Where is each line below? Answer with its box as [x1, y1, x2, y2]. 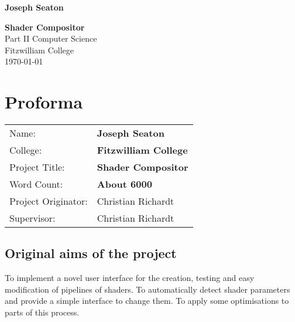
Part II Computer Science [5, 32, 97, 45]
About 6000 [97, 177, 152, 191]
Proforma [5, 90, 83, 114]
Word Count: [9, 177, 63, 191]
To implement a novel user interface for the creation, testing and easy [5, 272, 255, 284]
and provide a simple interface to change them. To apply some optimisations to [5, 294, 289, 307]
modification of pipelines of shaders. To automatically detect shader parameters [5, 283, 290, 295]
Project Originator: [9, 194, 88, 208]
